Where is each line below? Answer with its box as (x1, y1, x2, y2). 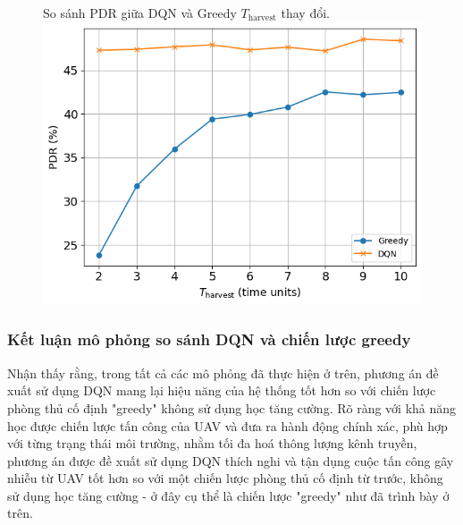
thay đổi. (281, 4, 330, 21)
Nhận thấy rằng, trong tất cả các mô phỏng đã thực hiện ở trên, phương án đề (7, 363, 439, 382)
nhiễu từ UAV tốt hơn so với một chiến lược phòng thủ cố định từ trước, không (7, 469, 443, 487)
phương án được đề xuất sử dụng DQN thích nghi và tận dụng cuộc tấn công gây (7, 451, 454, 470)
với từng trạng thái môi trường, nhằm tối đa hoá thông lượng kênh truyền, (7, 434, 417, 453)
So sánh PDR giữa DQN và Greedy (43, 4, 237, 21)
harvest (248, 13, 277, 23)
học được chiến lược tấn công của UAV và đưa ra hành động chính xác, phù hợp (7, 416, 448, 435)
